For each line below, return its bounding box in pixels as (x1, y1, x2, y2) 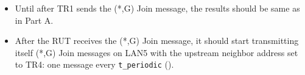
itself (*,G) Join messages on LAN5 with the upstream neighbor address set (15, 46, 298, 59)
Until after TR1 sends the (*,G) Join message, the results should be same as (15, 2, 300, 14)
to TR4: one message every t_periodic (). (15, 58, 174, 71)
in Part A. (15, 13, 54, 26)
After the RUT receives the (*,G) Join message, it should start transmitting (15, 34, 299, 47)
